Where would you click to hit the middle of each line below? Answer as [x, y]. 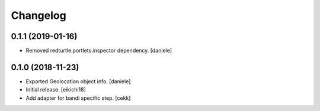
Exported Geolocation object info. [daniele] [78, 81]
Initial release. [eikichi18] [56, 90]
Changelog [39, 15]
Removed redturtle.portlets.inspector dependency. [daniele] [99, 51]
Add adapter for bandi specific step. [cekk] [78, 98]
